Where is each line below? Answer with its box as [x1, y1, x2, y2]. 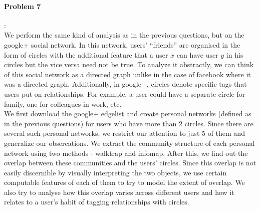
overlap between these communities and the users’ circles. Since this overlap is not [4, 157, 256, 168]
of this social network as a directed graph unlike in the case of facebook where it [4, 69, 251, 79]
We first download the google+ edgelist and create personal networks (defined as [4, 108, 251, 119]
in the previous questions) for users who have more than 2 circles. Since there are [4, 118, 253, 128]
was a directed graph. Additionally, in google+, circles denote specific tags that [4, 79, 247, 89]
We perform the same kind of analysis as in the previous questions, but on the [4, 30, 244, 40]
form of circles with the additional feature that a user [4, 49, 168, 60]
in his [226, 49, 243, 60]
